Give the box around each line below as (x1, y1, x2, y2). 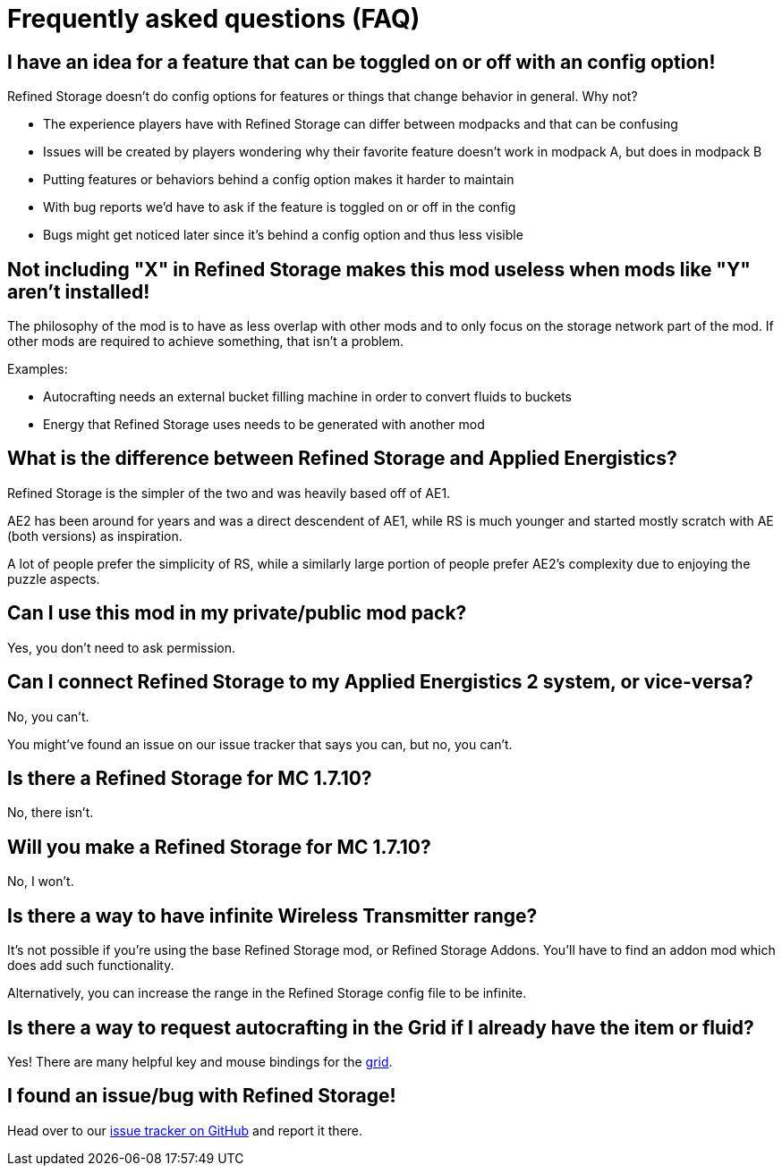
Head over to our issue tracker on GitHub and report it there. (7, 1122, 363, 1138)
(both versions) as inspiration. (7, 527, 183, 544)
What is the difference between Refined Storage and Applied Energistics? (7, 447, 677, 470)
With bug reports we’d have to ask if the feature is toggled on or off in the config (43, 199, 516, 215)
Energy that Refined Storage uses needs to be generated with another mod (43, 417, 485, 433)
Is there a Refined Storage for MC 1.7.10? (7, 766, 372, 789)
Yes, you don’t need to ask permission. (7, 639, 235, 655)
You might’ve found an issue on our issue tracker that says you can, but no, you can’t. (7, 736, 513, 752)
